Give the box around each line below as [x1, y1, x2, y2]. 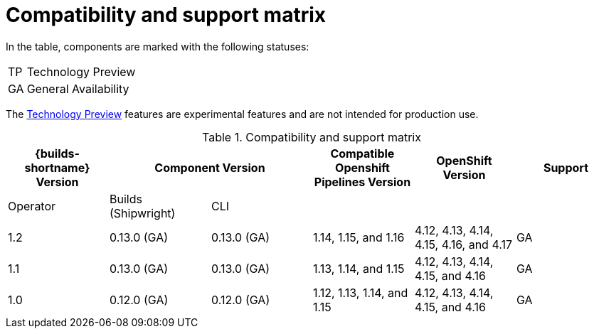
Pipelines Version [314, 174, 411, 189]
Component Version [154, 160, 265, 175]
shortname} [24, 160, 90, 175]
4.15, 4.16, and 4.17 [414, 237, 512, 252]
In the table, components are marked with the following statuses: [6, 40, 309, 53]
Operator [8, 198, 56, 213]
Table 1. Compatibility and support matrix [202, 129, 421, 144]
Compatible [330, 146, 395, 161]
